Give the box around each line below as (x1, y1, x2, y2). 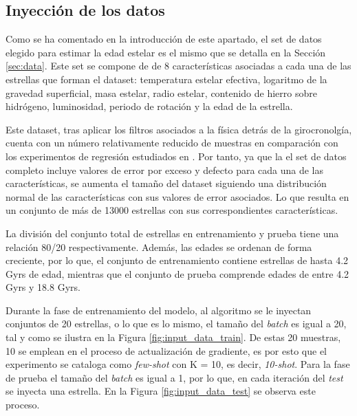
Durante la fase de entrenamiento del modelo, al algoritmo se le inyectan (6, 303, 312, 317)
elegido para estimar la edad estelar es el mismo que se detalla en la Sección (6, 45, 326, 59)
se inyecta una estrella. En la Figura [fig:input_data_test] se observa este (6, 384, 316, 398)
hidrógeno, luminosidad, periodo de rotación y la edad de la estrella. (6, 99, 293, 113)
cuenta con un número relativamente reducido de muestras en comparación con (6, 135, 338, 150)
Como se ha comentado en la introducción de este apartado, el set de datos (6, 32, 322, 46)
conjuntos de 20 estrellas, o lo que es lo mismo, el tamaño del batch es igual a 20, (6, 316, 347, 331)
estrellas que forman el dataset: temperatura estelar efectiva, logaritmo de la (6, 72, 327, 86)
